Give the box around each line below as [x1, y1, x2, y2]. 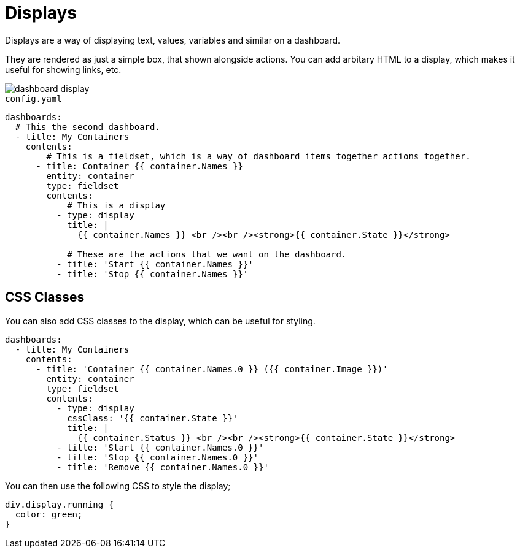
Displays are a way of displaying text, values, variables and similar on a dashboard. [5, 34, 340, 45]
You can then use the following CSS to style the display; [5, 480, 231, 491]
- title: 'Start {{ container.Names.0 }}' [56, 442, 264, 452]
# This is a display [67, 200, 166, 210]
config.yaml [5, 93, 62, 104]
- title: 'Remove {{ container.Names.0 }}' [56, 462, 269, 472]
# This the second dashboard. [15, 121, 160, 132]
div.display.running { [5, 499, 114, 509]
